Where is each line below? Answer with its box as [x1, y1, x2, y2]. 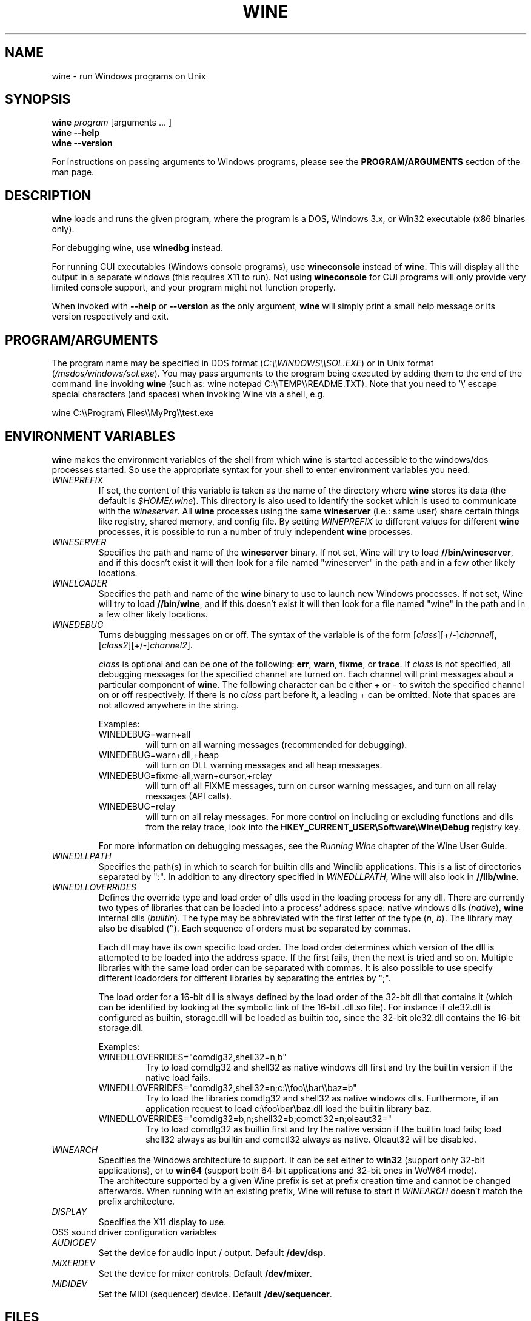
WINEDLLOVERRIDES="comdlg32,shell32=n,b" [98, 1051, 287, 1062]
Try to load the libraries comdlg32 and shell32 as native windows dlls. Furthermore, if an [145, 1092, 499, 1103]
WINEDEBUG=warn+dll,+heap [98, 749, 219, 760]
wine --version [52, 138, 113, 149]
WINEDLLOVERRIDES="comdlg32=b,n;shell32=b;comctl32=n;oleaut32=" [98, 1113, 392, 1124]
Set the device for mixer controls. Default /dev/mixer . [98, 1268, 312, 1279]
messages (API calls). [145, 790, 232, 801]
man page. [52, 167, 95, 178]
